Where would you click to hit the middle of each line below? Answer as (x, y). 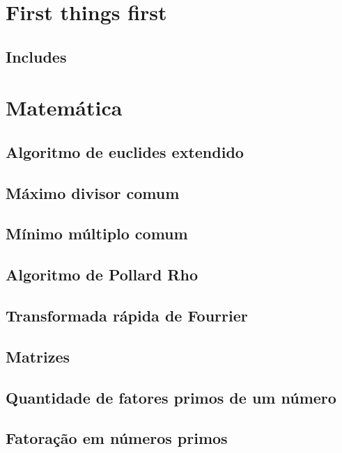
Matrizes (38, 356)
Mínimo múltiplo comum (97, 233)
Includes (36, 56)
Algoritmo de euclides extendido (125, 151)
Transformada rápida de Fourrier (127, 316)
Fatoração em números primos (117, 438)
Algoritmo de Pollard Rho (102, 275)
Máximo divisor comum (93, 192)
